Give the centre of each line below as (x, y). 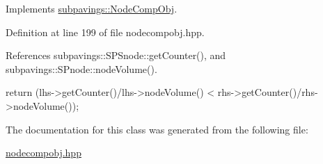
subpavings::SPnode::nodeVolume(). (81, 68)
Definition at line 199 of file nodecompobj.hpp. (105, 32)
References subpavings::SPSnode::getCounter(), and (116, 55)
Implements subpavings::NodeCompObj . (92, 8)
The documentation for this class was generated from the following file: (157, 129)
